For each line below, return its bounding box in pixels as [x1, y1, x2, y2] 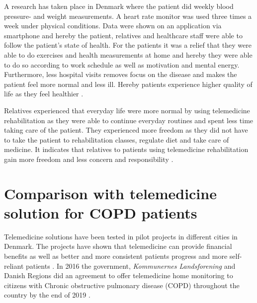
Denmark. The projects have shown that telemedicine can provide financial [4, 241, 232, 251]
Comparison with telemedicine [4, 183, 217, 203]
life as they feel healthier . [4, 88, 84, 99]
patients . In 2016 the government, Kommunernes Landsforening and [25, 260, 236, 271]
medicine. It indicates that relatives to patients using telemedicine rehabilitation [4, 144, 249, 154]
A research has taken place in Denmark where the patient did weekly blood [4, 1, 234, 11]
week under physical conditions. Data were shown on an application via [4, 20, 222, 31]
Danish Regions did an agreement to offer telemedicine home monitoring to [4, 270, 233, 281]
